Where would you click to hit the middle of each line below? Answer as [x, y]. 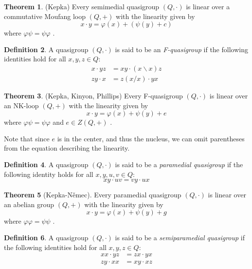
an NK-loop [21, 105]
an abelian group [29, 204]
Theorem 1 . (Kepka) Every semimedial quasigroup [82, 6]
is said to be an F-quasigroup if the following [181, 49]
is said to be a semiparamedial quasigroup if [180, 237]
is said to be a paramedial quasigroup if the [179, 164]
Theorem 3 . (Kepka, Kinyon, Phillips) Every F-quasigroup [93, 96]
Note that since [27, 138]
